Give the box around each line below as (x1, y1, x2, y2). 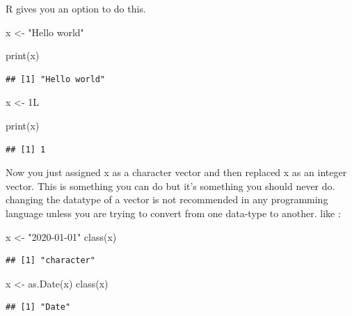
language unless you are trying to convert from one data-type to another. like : (6, 205, 341, 220)
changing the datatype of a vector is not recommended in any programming (6, 192, 328, 207)
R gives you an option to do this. (6, 1, 146, 15)
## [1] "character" (6, 255, 95, 266)
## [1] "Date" (6, 302, 71, 313)
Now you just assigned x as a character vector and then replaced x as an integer (6, 165, 347, 180)
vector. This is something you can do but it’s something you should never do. (6, 178, 335, 193)
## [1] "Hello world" (6, 74, 106, 84)
